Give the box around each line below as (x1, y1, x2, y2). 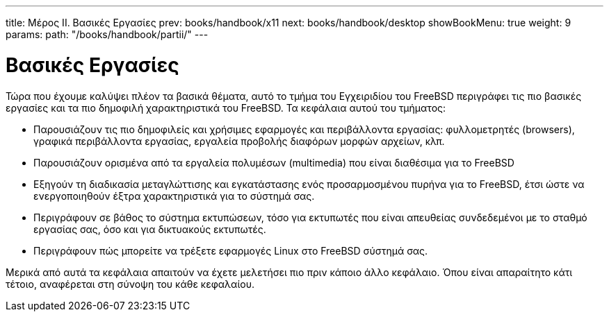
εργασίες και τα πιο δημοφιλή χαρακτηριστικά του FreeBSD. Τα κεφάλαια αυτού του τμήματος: (6, 101, 446, 114)
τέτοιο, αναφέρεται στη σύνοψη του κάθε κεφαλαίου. (6, 277, 254, 290)
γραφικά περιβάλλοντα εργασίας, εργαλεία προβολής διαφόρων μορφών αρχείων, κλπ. (33, 135, 445, 147)
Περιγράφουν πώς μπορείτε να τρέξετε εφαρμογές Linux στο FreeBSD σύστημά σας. (33, 244, 428, 257)
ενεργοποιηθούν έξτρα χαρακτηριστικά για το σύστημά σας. (33, 189, 315, 202)
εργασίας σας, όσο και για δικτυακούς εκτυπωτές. (33, 223, 266, 235)
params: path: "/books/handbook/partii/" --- (6, 28, 209, 40)
